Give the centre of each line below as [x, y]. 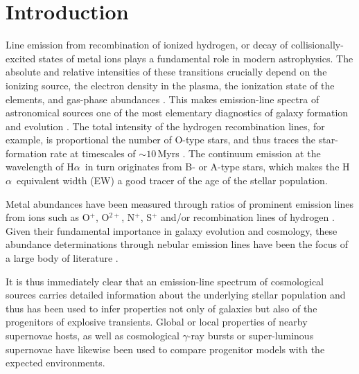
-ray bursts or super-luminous [251, 335]
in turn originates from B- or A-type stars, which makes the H [217, 167]
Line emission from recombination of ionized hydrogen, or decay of [147, 45]
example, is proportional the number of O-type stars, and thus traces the [161, 140]
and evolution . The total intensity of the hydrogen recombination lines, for [165, 126]
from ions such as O [48, 217]
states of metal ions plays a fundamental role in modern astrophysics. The [196, 58]
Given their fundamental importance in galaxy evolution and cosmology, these [172, 230]
